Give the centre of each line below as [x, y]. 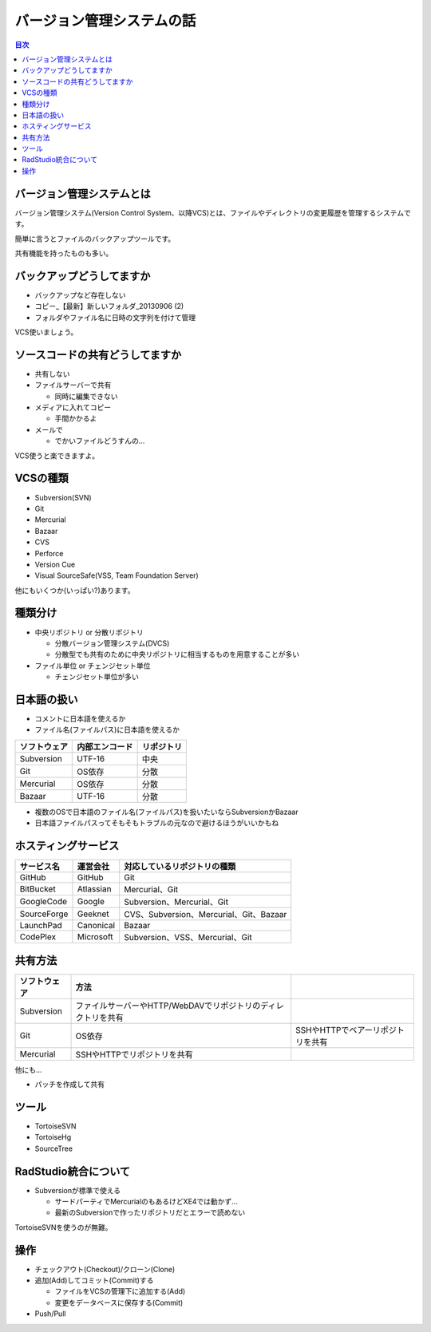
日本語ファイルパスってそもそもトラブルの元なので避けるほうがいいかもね [157, 823]
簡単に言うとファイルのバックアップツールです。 [95, 239]
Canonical [96, 926]
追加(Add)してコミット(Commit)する [94, 1280]
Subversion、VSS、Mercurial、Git [188, 938]
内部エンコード [105, 746]
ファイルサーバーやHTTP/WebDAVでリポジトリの [168, 1006]
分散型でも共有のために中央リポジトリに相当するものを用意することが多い [177, 654]
